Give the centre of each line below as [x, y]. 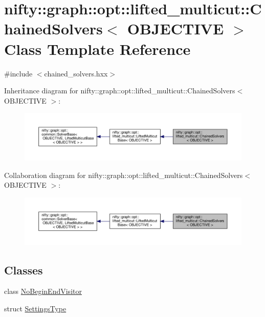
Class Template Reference [97, 48]
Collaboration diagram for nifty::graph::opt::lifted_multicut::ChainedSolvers [124, 175]
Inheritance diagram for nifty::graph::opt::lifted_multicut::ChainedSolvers [120, 91]
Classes [24, 270]
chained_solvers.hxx [76, 73]
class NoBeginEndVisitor [43, 291]
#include [18, 73]
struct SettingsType [35, 308]
